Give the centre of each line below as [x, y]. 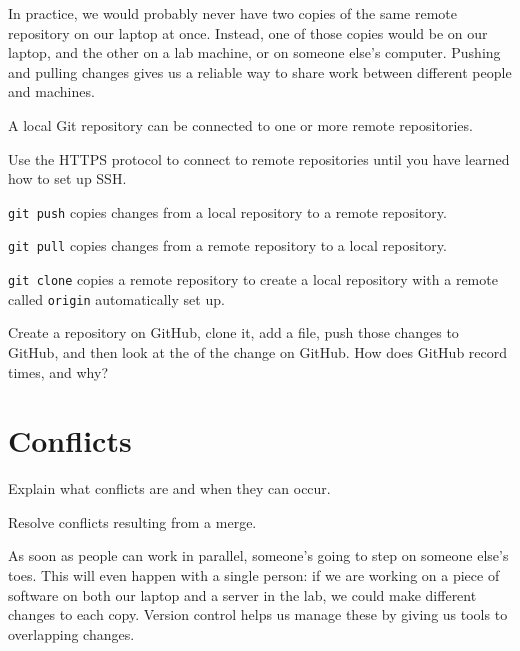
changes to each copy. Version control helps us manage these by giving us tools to [258, 614]
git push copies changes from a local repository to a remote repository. [227, 211]
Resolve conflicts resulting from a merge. [132, 521]
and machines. [51, 91]
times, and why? [58, 371]
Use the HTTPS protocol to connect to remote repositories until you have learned [259, 158]
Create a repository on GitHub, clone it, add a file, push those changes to [233, 332]
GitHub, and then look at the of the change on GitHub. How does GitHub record [258, 351]
